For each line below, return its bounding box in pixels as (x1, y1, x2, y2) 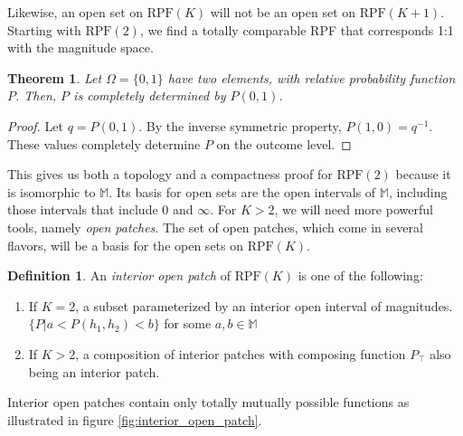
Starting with (7, 20, 81, 39)
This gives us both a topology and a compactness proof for (7, 165, 333, 184)
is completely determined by (73, 86, 226, 105)
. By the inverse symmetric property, (138, 116, 342, 135)
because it (395, 165, 451, 184)
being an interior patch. (28, 362, 160, 381)
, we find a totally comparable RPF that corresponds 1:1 (139, 20, 454, 39)
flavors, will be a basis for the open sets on (7, 235, 244, 254)
